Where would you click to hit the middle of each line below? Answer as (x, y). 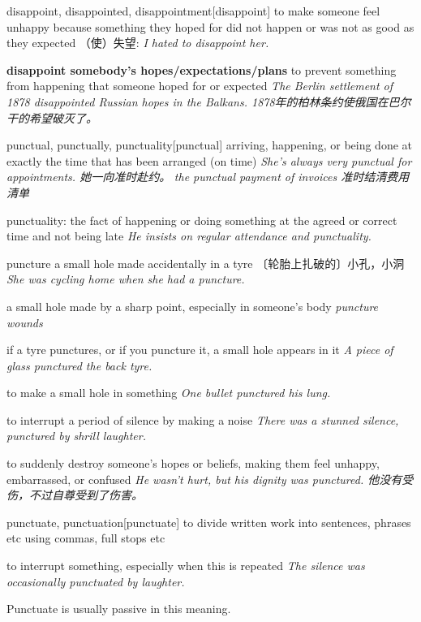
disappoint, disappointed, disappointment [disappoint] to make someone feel (193, 11)
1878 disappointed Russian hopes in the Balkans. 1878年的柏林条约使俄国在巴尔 (209, 101)
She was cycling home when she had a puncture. (126, 279)
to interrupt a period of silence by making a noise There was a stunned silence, (203, 419)
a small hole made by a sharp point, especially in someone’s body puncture (193, 306)
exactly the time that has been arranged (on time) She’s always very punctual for (209, 160)
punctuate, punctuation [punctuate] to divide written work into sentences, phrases (209, 522)
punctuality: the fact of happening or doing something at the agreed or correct (202, 220)
